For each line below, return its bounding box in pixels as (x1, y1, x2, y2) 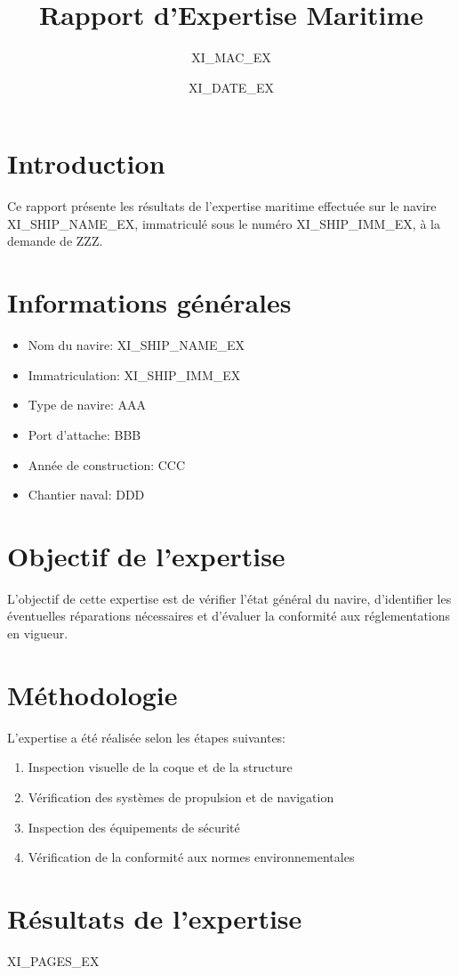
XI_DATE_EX (189, 77, 274, 96)
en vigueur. (7, 624, 68, 643)
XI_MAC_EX (191, 48, 271, 67)
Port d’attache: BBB (28, 425, 141, 443)
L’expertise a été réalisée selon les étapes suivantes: (7, 727, 286, 746)
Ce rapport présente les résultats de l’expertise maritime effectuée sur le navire (7, 197, 437, 215)
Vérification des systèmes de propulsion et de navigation (28, 787, 334, 806)
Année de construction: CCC (28, 455, 186, 474)
